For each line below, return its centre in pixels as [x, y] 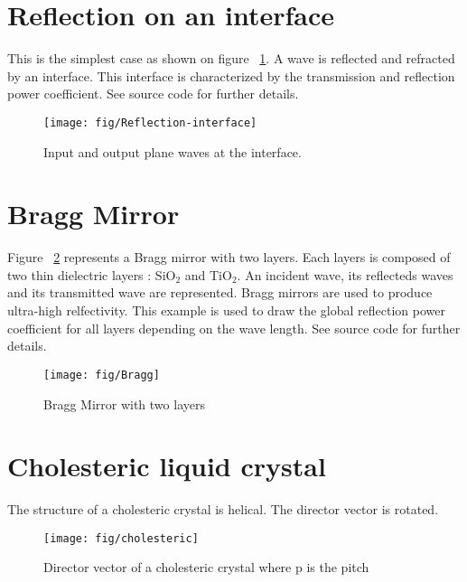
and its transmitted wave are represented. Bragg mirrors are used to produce [220, 292]
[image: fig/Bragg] [102, 375]
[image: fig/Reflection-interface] [150, 122]
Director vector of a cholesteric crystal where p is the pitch [206, 567]
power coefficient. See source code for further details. [153, 94]
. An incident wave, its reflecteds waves [345, 274]
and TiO [208, 274]
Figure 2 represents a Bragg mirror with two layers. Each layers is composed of [229, 257]
